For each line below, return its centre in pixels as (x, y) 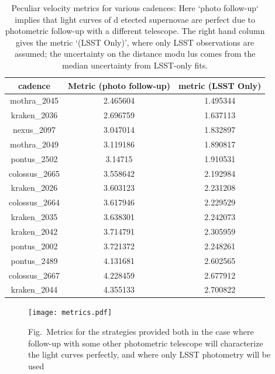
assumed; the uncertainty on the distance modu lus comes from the (135, 54)
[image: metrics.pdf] (70, 313)
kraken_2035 (34, 217)
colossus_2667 (34, 275)
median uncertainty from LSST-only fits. (135, 65)
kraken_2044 (34, 289)
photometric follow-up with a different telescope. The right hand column (135, 31)
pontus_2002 (34, 246)
